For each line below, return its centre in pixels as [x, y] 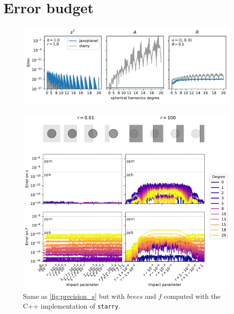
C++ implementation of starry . [72, 306]
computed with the [192, 296]
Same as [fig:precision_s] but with [74, 296]
